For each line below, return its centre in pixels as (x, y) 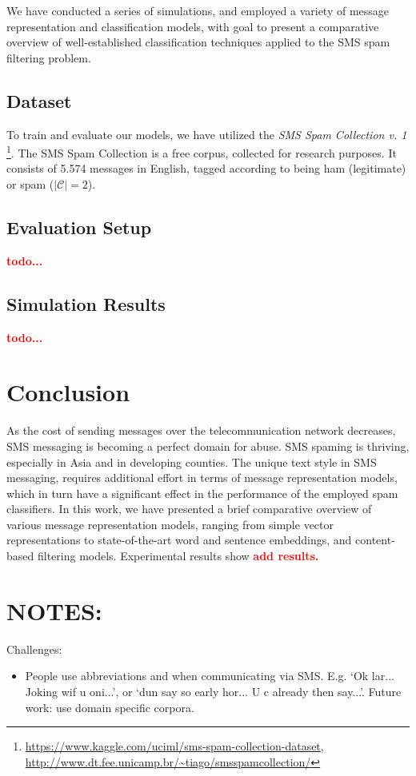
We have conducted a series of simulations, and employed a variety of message (198, 10)
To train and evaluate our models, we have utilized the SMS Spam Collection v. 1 (207, 134)
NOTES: (54, 610)
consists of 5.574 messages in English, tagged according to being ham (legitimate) (206, 168)
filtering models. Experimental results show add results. (178, 556)
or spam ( (30, 184)
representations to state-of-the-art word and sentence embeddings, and (179, 540)
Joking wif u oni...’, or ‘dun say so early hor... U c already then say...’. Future (213, 691)
